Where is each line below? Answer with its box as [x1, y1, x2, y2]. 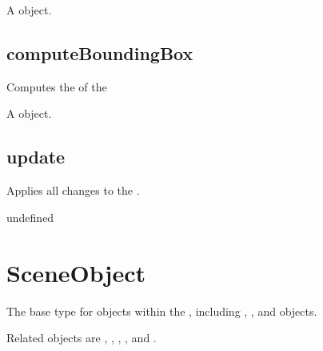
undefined [6, 208, 54, 225]
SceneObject [6, 256, 146, 288]
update [6, 144, 66, 169]
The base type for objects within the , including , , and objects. [6, 302, 317, 319]
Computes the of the [6, 78, 107, 95]
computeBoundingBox [6, 40, 193, 65]
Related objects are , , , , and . [6, 329, 157, 346]
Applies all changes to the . [6, 182, 140, 199]
